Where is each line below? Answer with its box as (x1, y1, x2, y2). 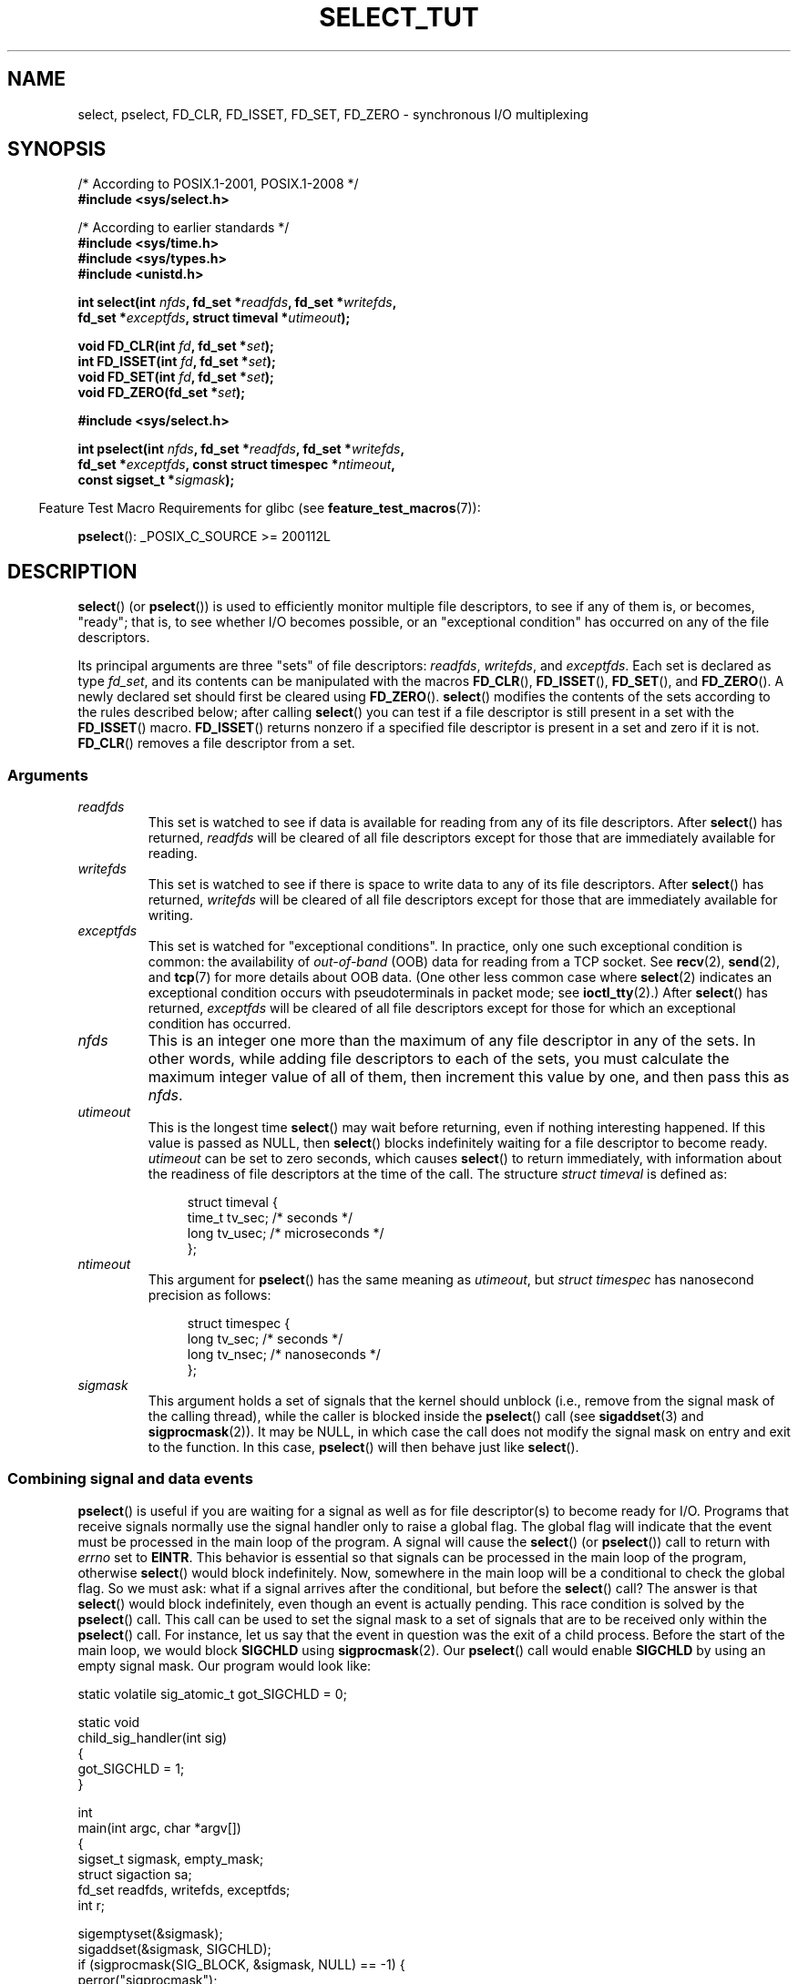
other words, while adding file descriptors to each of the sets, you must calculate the (148, 1049, 730, 1069)
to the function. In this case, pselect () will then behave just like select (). (148, 1439, 579, 1456)
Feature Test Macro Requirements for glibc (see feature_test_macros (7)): (38, 500, 481, 516)
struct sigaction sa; (77, 1866, 192, 1882)
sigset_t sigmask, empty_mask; (77, 1850, 264, 1866)
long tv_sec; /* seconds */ (187, 1331, 343, 1347)
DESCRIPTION (7, 559, 138, 583)
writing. (148, 907, 193, 924)
